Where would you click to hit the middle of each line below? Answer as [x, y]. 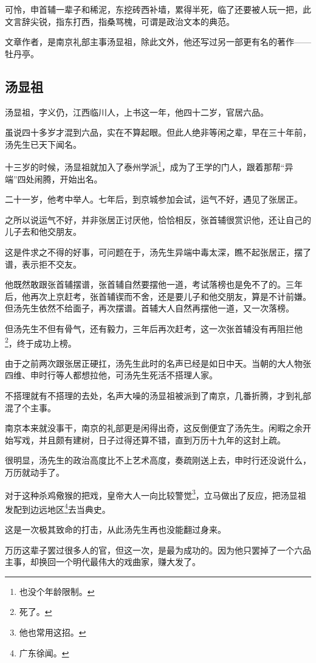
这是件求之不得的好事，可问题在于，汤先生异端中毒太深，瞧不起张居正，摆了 [158, 252]
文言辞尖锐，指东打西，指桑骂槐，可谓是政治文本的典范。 [120, 21]
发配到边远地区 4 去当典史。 [58, 508]
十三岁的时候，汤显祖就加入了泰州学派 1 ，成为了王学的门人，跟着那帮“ [145, 166]
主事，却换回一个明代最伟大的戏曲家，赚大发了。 [103, 562]
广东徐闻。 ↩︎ [44, 652]
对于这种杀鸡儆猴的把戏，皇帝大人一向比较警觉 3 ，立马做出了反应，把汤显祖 [156, 494]
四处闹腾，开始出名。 [60, 179]
